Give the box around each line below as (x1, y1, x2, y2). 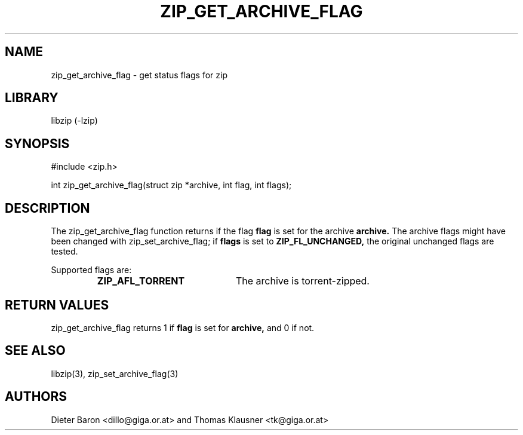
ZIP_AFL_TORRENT (97, 275, 185, 287)
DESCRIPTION (5, 200, 90, 216)
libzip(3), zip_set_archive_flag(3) (51, 368, 179, 379)
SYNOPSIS (5, 136, 70, 151)
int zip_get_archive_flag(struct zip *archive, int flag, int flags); (51, 180, 292, 191)
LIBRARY (5, 90, 59, 106)
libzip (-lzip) (51, 115, 98, 126)
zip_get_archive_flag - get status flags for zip (51, 69, 227, 80)
